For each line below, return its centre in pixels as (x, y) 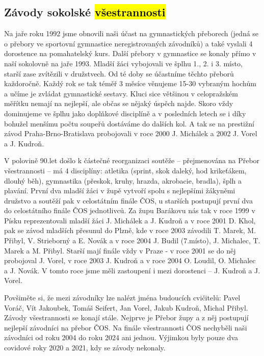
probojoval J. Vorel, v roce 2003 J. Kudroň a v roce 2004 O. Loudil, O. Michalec (130, 260)
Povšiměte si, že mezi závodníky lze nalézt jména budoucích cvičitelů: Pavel (122, 298)
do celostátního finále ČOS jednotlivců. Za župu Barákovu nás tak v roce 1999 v (130, 210)
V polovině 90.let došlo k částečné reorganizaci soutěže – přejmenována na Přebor (132, 160)
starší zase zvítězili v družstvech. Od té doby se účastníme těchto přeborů (119, 73)
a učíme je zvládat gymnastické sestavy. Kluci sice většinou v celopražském (121, 93)
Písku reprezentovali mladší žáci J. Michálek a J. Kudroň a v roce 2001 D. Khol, (130, 220)
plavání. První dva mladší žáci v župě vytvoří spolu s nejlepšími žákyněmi (120, 190)
